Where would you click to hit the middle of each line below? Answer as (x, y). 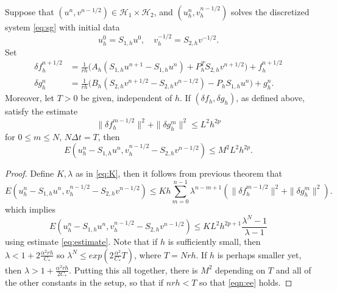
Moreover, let (30, 98)
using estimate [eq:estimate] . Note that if (81, 241)
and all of (293, 270)
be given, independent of (126, 98)
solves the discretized (270, 12)
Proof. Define (30, 173)
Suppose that (30, 12)
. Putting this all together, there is (133, 270)
